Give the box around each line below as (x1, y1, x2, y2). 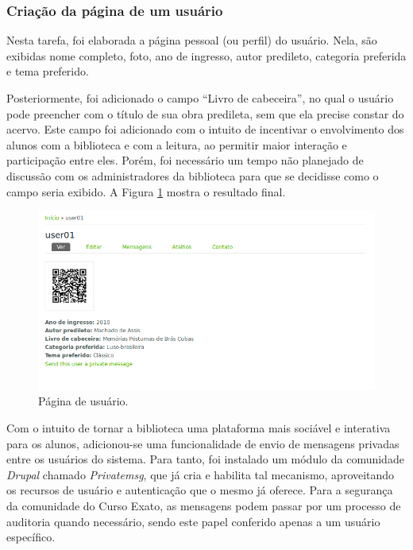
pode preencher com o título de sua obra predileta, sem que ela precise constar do (6, 105, 404, 122)
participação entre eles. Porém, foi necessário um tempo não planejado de (6, 152, 364, 168)
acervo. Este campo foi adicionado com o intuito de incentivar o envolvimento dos (6, 121, 404, 137)
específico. (6, 529, 56, 545)
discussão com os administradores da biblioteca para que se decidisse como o (6, 167, 379, 184)
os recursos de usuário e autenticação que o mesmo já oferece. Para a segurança (6, 482, 393, 498)
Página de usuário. (38, 393, 129, 409)
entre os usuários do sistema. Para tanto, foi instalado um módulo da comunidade (6, 451, 404, 467)
